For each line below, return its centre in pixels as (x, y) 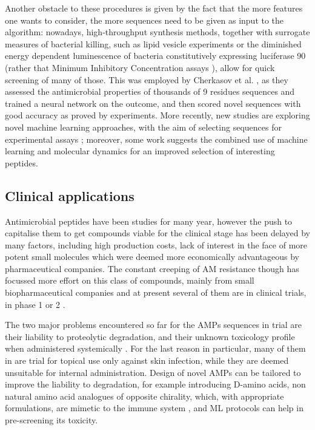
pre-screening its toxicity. (51, 420)
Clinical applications (70, 195)
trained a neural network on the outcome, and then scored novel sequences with (153, 103)
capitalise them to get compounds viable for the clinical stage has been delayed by (157, 233)
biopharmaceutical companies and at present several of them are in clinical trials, (156, 292)
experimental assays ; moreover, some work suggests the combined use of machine (156, 139)
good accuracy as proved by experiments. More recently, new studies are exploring (157, 115)
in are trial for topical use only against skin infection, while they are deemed (147, 360)
